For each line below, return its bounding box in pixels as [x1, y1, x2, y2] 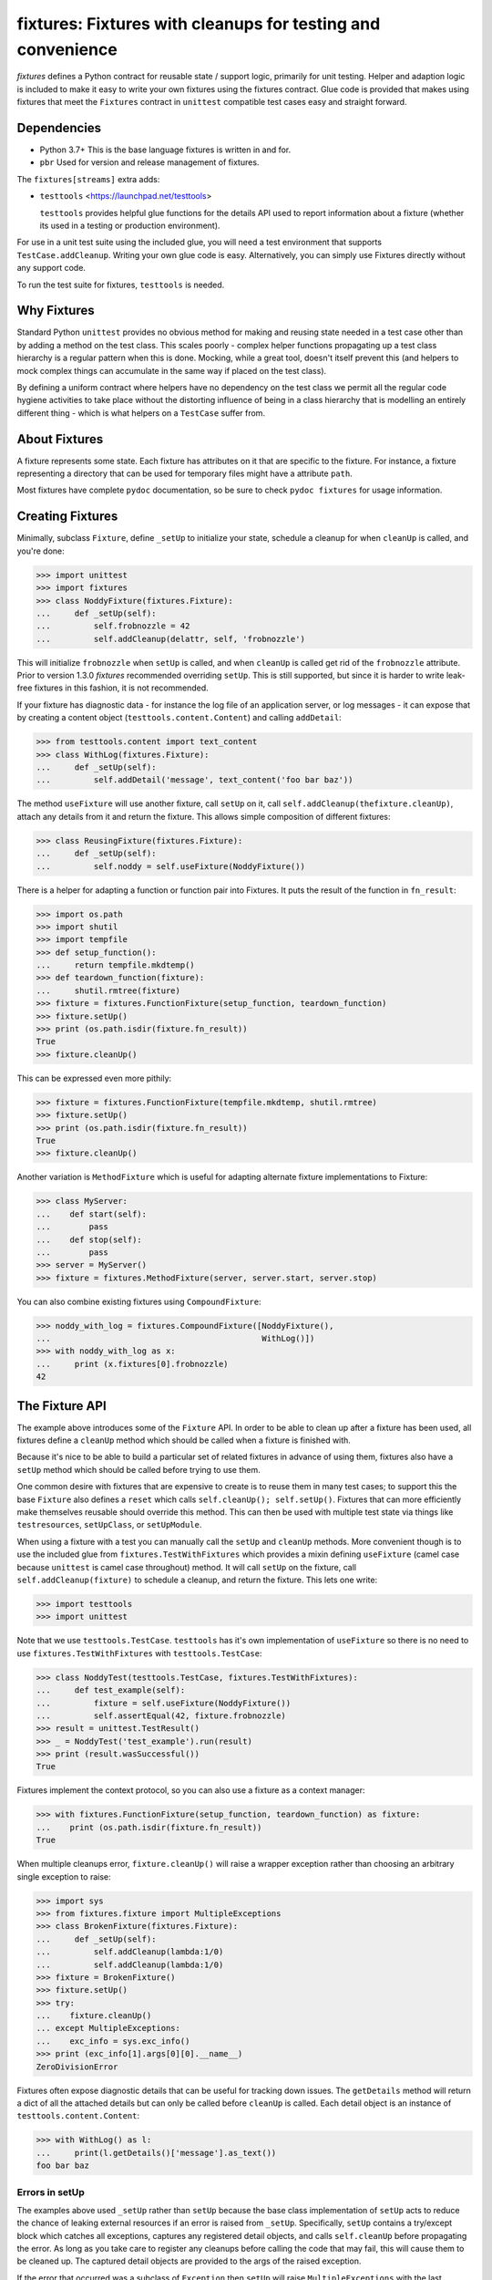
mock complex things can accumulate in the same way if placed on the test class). [16, 365, 327, 376]
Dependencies [16, 119, 102, 136]
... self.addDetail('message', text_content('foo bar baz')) [36, 775, 354, 785]
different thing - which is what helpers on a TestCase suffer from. [16, 407, 266, 419]
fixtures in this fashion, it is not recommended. [34, 682, 209, 693]
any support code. [16, 263, 87, 274]
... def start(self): [36, 1208, 148, 1219]
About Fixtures [16, 431, 104, 447]
